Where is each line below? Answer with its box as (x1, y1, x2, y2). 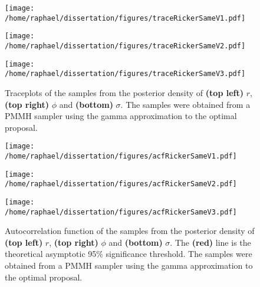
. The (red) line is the (170, 236, 251, 248)
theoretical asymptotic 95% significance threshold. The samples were (5, 248, 252, 260)
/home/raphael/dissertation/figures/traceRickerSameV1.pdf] (5, 14, 246, 22)
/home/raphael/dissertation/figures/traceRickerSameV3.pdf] (5, 70, 246, 78)
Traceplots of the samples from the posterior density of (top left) (5, 86, 243, 98)
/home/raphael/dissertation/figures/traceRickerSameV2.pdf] (5, 41, 246, 50)
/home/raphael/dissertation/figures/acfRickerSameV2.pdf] (5, 180, 237, 189)
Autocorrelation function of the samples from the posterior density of (5, 225, 255, 237)
